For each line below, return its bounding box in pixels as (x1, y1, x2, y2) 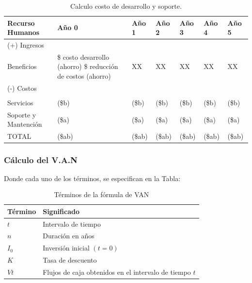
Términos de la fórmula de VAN (54, 189, 149, 200)
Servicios (7, 98, 33, 107)
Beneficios (7, 61, 37, 71)
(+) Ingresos (7, 40, 45, 50)
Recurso (7, 17, 35, 28)
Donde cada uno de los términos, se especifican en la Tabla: (4, 173, 181, 183)
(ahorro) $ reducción (57, 61, 118, 71)
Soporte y (7, 109, 36, 119)
